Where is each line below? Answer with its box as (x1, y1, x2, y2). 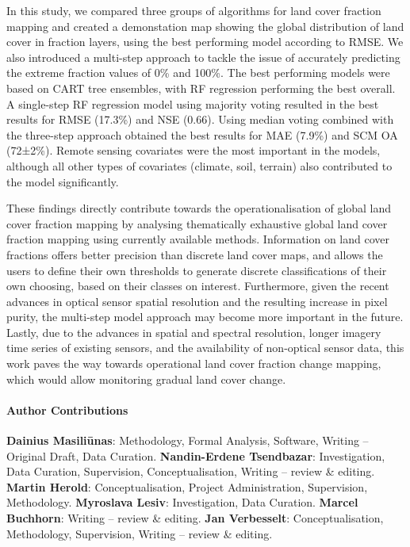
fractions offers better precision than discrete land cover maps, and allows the (6, 246, 383, 262)
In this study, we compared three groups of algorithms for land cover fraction (6, 2, 381, 18)
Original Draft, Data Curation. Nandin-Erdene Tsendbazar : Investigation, (6, 447, 385, 464)
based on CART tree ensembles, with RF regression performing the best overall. (6, 79, 396, 96)
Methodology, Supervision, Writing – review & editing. (6, 525, 273, 541)
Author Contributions (6, 401, 128, 418)
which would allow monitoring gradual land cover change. (6, 370, 286, 387)
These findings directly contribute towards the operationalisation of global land (6, 200, 392, 216)
